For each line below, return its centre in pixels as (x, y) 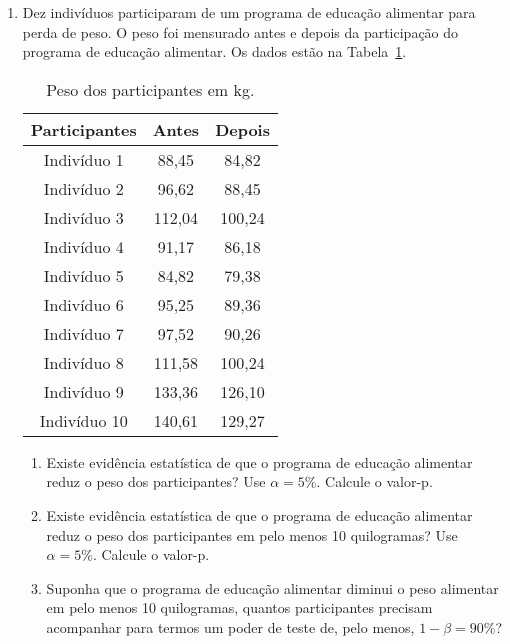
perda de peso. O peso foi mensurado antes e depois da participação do (240, 31)
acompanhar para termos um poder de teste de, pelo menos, (230, 626)
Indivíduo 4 (83, 246)
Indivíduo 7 (83, 333)
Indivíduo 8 (83, 362)
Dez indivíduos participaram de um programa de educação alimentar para (249, 12)
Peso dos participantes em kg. (150, 89)
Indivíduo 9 (83, 391)
